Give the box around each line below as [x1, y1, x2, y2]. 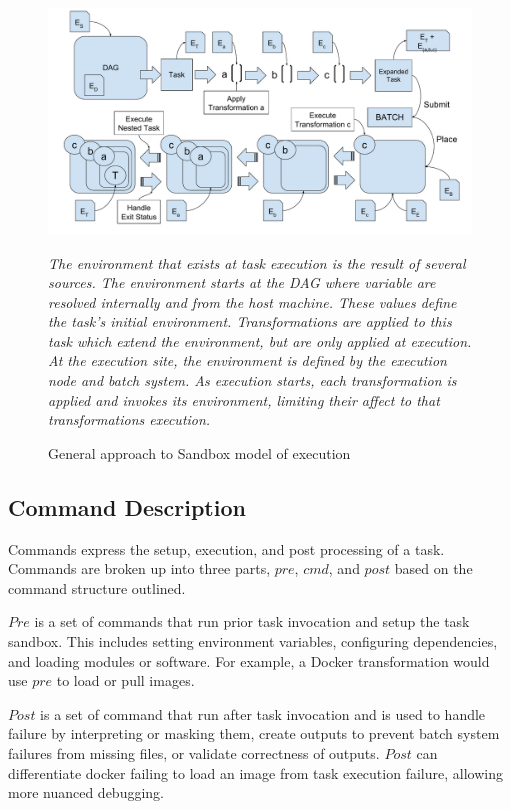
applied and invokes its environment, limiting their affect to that [48, 389, 440, 410]
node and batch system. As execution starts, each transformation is [48, 370, 457, 391]
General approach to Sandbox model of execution [48, 442, 351, 463]
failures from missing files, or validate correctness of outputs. [8, 742, 380, 763]
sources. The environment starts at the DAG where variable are [48, 272, 436, 293]
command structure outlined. [8, 577, 186, 598]
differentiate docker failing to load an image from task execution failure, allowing [8, 762, 503, 783]
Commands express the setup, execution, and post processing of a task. [8, 538, 445, 559]
